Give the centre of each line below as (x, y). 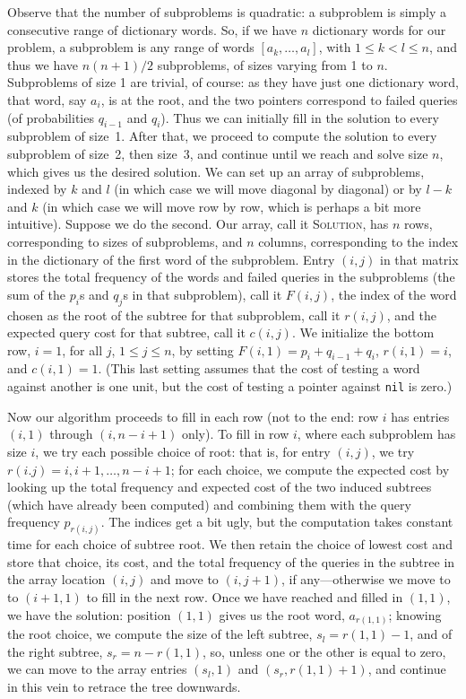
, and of (431, 634)
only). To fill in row (235, 434)
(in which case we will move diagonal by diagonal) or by (268, 189)
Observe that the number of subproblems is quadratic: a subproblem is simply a (227, 12)
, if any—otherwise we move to (366, 579)
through (71, 434)
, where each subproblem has (376, 434)
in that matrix (419, 259)
